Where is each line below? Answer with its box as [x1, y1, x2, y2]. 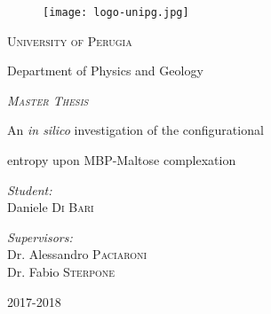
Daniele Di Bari [7, 198, 94, 216]
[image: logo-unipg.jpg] [43, 6, 189, 19]
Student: [7, 180, 52, 199]
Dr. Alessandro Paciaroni [7, 245, 147, 263]
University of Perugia [7, 31, 132, 50]
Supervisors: [7, 227, 73, 246]
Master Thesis [7, 90, 89, 109]
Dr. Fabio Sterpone [7, 263, 116, 280]
